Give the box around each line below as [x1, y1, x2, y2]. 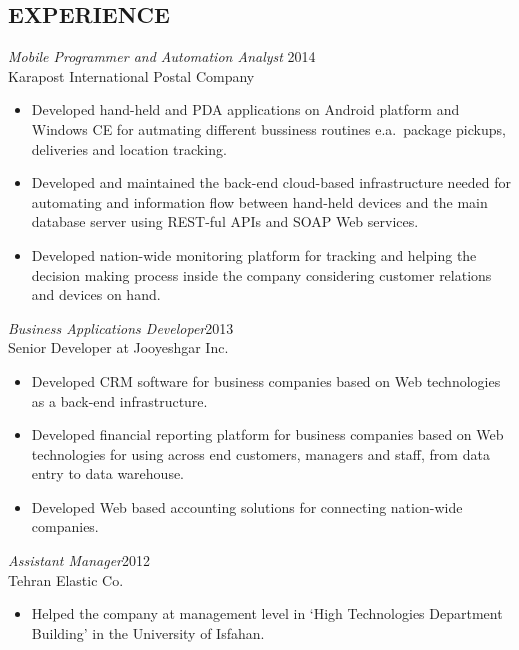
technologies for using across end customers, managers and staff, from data [31, 443, 490, 464]
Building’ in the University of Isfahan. [31, 622, 265, 643]
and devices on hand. [31, 284, 161, 305]
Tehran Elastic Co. [8, 569, 124, 590]
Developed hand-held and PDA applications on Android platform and [31, 99, 460, 120]
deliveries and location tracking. [31, 138, 227, 159]
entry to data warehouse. [31, 463, 185, 484]
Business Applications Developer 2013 [8, 317, 234, 338]
